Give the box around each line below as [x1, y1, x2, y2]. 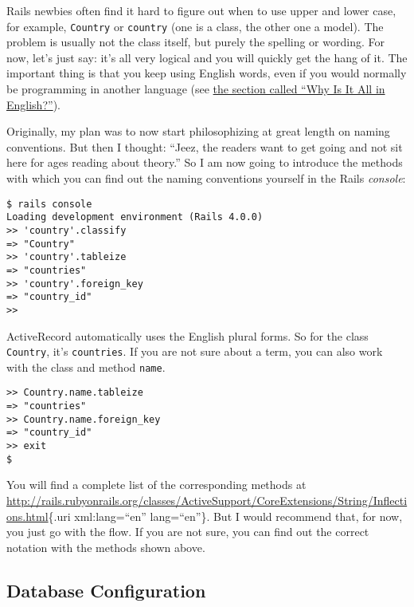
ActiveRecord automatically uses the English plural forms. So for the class [6, 327, 369, 344]
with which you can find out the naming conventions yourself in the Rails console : [6, 170, 406, 186]
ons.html [6, 507, 49, 524]
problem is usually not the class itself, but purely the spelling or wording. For [6, 34, 385, 50]
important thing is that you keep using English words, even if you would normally [6, 65, 407, 81]
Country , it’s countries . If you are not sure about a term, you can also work [6, 343, 383, 360]
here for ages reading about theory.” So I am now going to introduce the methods [6, 154, 403, 171]
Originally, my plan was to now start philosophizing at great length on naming [6, 123, 390, 140]
